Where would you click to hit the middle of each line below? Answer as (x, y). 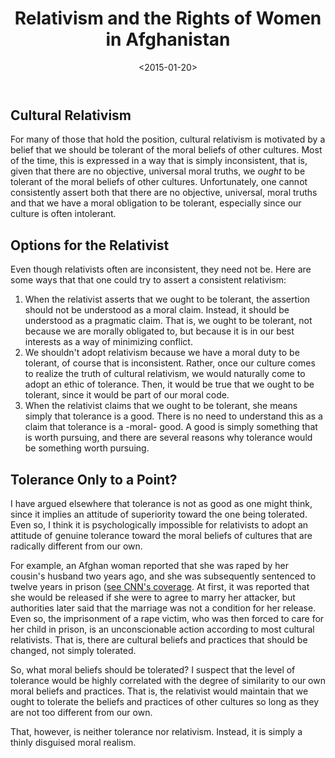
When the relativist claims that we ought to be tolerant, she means (161, 406)
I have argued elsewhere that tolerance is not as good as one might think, (161, 503)
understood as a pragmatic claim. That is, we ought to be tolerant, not (168, 321)
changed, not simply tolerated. (73, 650)
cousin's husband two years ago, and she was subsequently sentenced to (163, 576)
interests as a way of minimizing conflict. (108, 342)
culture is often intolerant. (63, 214)
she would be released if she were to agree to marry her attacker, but (153, 597)
